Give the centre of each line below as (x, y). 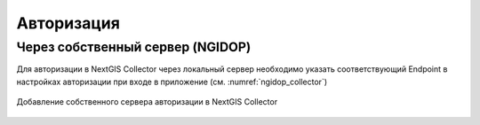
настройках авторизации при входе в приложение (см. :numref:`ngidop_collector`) (172, 82)
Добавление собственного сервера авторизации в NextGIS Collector (147, 102)
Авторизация (68, 23)
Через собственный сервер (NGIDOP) (134, 47)
